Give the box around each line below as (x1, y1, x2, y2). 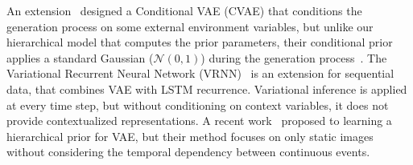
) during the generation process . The (200, 49, 387, 66)
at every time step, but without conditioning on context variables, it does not (6, 96, 389, 113)
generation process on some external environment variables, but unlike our (6, 18, 374, 34)
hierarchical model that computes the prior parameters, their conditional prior (6, 34, 393, 50)
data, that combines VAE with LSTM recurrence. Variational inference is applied (6, 80, 407, 97)
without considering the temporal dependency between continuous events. (6, 143, 370, 160)
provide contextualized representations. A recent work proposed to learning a (6, 112, 392, 129)
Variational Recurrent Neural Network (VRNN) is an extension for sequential (6, 65, 394, 82)
